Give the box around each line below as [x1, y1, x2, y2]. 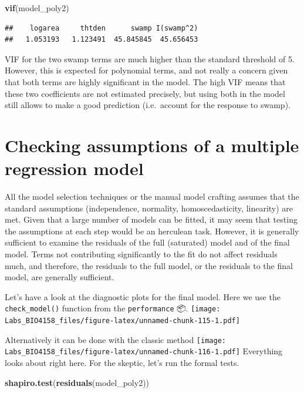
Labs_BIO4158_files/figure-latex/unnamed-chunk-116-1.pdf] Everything [5, 345, 283, 357]
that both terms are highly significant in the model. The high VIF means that [5, 75, 286, 88]
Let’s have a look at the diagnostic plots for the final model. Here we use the [5, 290, 281, 303]
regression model [5, 156, 144, 180]
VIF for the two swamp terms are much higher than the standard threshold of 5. [5, 52, 295, 65]
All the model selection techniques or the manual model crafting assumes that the [5, 190, 299, 203]
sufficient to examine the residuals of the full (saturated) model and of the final [5, 236, 290, 248]
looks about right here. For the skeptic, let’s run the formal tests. [5, 357, 239, 369]
